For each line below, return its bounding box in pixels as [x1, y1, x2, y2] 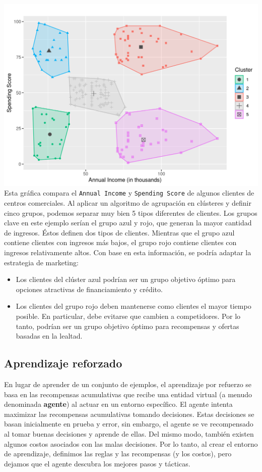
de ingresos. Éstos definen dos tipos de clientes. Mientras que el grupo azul [4, 227, 235, 238]
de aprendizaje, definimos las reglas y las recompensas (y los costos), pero [4, 448, 232, 459]
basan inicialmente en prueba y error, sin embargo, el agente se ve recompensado [4, 418, 253, 429]
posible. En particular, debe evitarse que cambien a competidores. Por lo [16, 310, 241, 321]
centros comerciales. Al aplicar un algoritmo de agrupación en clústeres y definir [4, 198, 251, 208]
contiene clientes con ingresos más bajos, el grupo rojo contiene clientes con [4, 237, 237, 248]
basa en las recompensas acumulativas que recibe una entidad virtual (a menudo [4, 389, 252, 399]
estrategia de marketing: [4, 257, 79, 267]
